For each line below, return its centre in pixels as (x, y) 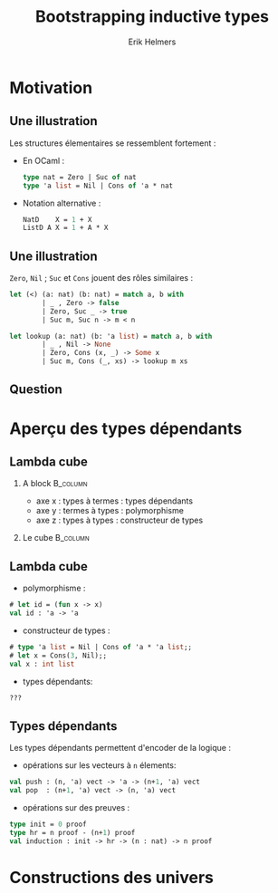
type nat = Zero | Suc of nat (80, 177)
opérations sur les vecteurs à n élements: (99, 765)
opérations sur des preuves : (76, 808)
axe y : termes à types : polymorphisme (110, 511)
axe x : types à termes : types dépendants (114, 501)
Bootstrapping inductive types (152, 17)
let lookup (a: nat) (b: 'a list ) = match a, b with (111, 336)
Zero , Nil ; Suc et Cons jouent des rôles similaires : (101, 278)
